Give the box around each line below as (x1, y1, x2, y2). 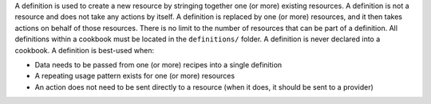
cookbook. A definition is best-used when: (14, 45, 155, 55)
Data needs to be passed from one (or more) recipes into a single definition (34, 60, 283, 69)
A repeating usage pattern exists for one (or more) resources (34, 71, 235, 81)
